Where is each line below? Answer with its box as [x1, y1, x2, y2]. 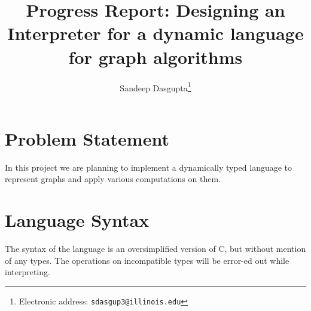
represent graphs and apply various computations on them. [5, 173, 221, 185]
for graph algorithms [68, 44, 243, 69]
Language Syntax [5, 208, 150, 232]
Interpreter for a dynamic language [7, 21, 304, 45]
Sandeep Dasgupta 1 [120, 79, 191, 94]
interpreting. [5, 266, 50, 278]
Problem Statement [5, 126, 169, 150]
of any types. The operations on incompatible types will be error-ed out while [5, 254, 289, 266]
